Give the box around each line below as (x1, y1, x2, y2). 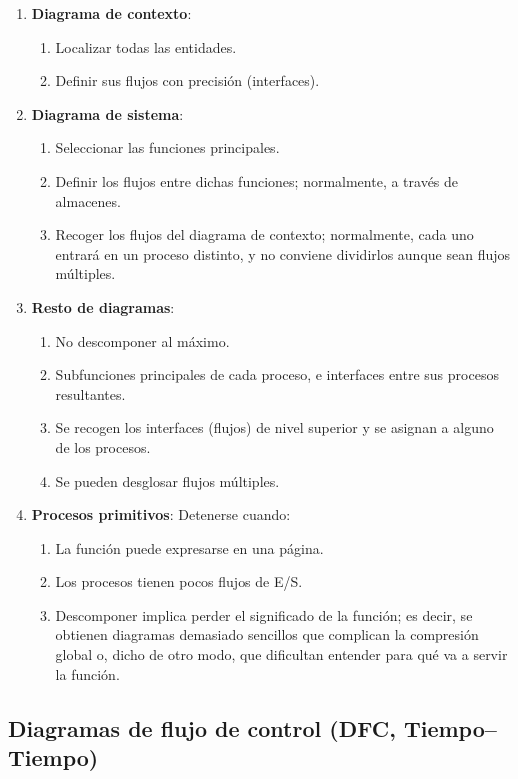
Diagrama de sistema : (31, 103, 184, 124)
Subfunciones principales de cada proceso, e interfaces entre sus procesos (55, 364, 499, 385)
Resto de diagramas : (31, 296, 175, 317)
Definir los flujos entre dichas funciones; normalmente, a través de (55, 170, 459, 191)
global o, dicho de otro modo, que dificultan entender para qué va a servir (55, 644, 508, 665)
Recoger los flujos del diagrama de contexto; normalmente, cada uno (55, 224, 474, 245)
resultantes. (55, 383, 126, 404)
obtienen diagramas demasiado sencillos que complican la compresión (55, 624, 479, 645)
